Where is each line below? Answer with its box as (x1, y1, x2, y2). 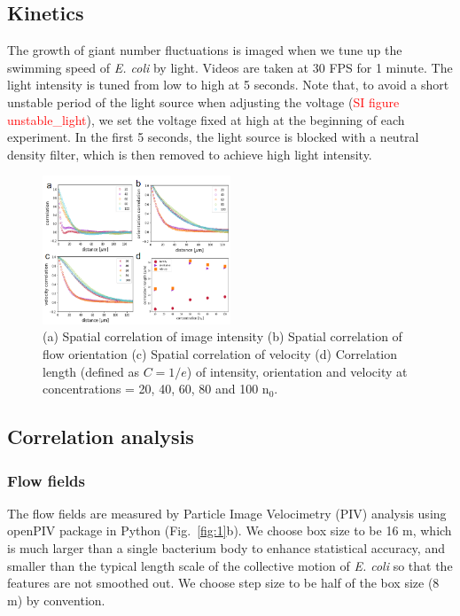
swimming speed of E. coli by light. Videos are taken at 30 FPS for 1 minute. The (7, 58, 453, 76)
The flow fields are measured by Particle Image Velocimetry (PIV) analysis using (7, 503, 447, 522)
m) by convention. (7, 590, 105, 609)
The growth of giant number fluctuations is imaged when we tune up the (7, 41, 402, 59)
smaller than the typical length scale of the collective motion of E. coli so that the (7, 556, 453, 574)
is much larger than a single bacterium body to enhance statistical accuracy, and (7, 538, 445, 557)
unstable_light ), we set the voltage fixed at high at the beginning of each (7, 110, 405, 129)
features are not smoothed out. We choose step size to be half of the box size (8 (7, 573, 440, 592)
